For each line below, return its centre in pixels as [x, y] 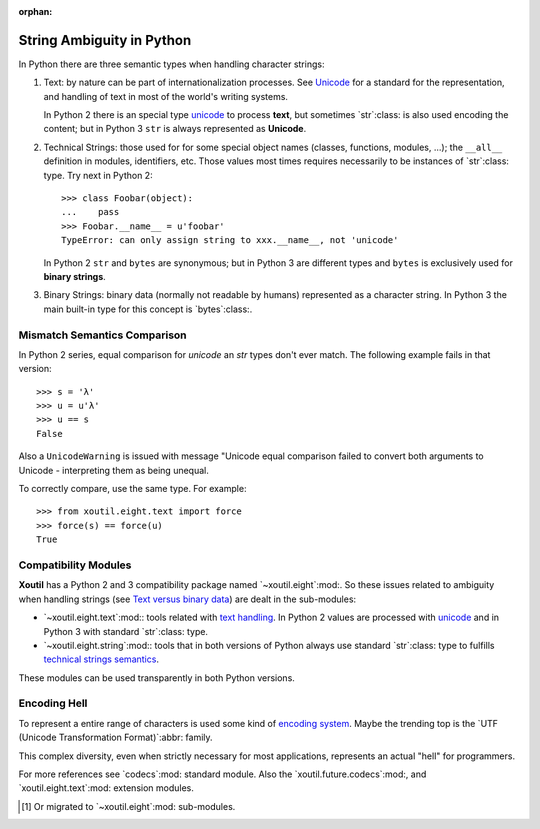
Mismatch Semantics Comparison [102, 335]
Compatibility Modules [75, 565]
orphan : [35, 11]
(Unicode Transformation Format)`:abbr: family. [116, 737]
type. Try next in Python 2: [98, 175]
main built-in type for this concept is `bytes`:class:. [148, 309]
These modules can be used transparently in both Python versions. [156, 677]
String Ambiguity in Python [105, 40]
